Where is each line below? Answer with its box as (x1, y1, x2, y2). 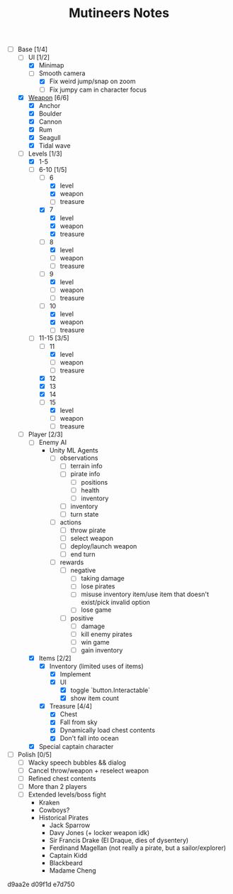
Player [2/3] (28, 430, 63, 438)
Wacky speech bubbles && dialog (28, 758, 126, 767)
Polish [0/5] (17, 750, 52, 758)
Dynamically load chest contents (59, 726, 156, 735)
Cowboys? (38, 805, 70, 814)
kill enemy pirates (81, 630, 132, 638)
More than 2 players (28, 782, 87, 790)
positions (81, 478, 108, 486)
